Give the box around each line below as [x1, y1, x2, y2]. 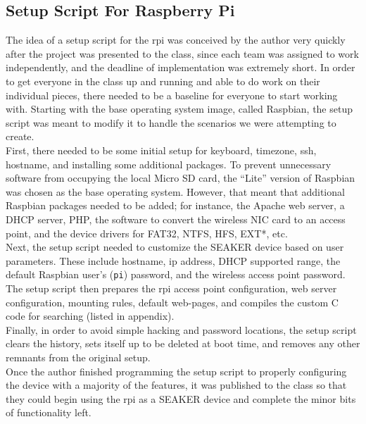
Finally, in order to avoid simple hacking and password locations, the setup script [6, 322, 357, 337]
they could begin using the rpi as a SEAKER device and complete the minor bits [6, 391, 356, 406]
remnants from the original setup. [6, 349, 151, 364]
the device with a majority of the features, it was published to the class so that [6, 378, 347, 392]
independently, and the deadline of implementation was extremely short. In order [6, 60, 355, 75]
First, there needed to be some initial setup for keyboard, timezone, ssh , [6, 142, 317, 157]
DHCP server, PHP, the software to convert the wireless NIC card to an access [6, 211, 346, 226]
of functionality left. [6, 405, 91, 420]
